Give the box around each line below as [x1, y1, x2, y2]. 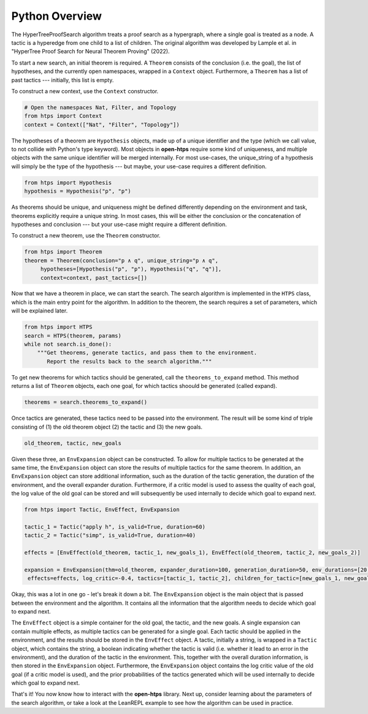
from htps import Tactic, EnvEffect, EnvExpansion [24, 506, 180, 513]
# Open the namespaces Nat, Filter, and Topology [24, 104, 177, 111]
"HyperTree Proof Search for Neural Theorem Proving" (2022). [11, 48, 170, 55]
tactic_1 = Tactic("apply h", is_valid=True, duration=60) [24, 523, 205, 530]
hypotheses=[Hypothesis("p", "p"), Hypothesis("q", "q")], [40, 266, 222, 273]
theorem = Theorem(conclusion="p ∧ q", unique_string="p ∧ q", [24, 257, 219, 264]
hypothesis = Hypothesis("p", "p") [24, 188, 131, 195]
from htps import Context [24, 112, 102, 120]
